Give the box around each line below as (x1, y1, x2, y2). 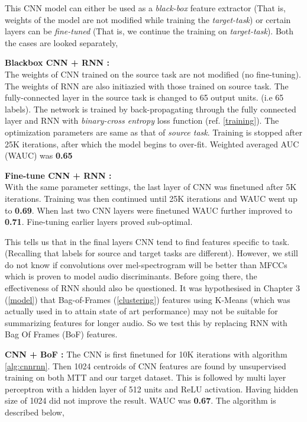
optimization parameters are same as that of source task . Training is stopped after (5, 125, 302, 138)
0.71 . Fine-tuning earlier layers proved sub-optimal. (5, 215, 193, 228)
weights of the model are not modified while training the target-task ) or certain (5, 13, 291, 25)
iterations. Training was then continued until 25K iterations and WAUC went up (5, 192, 298, 204)
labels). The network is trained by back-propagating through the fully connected (5, 102, 296, 115)
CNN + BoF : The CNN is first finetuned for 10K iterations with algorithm (5, 348, 287, 360)
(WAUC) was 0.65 (5, 149, 73, 162)
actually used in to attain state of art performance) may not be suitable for (5, 305, 278, 317)
